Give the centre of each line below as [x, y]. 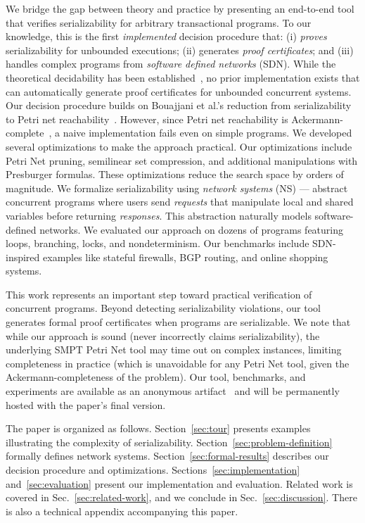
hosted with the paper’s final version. [86, 404]
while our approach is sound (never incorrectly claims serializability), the [163, 335]
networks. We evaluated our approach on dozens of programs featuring [191, 229]
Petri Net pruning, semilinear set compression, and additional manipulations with [182, 160]
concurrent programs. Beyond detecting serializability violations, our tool [163, 308]
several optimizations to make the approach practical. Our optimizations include [179, 146]
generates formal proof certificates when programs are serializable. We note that [178, 322]
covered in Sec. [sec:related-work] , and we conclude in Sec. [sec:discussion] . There [181, 497]
